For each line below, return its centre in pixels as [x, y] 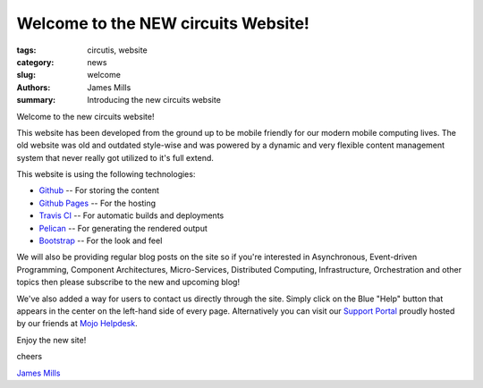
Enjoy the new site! [51, 340]
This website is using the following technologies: [106, 174]
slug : [26, 75]
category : [35, 62]
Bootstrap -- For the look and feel [101, 240]
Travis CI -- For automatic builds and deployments [131, 215]
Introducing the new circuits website [154, 100]
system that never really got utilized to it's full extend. [115, 157]
